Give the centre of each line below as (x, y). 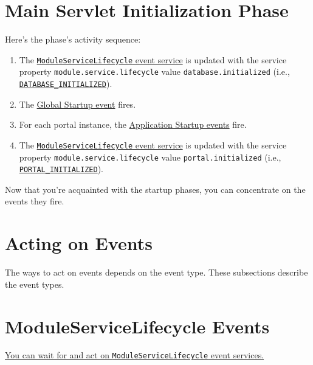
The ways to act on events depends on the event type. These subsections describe (156, 272)
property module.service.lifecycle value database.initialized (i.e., (154, 71)
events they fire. (35, 201)
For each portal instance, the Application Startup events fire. (133, 124)
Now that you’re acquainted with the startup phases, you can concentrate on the (155, 189)
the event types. (35, 284)
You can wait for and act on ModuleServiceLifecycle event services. (135, 355)
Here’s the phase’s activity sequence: (73, 39)
